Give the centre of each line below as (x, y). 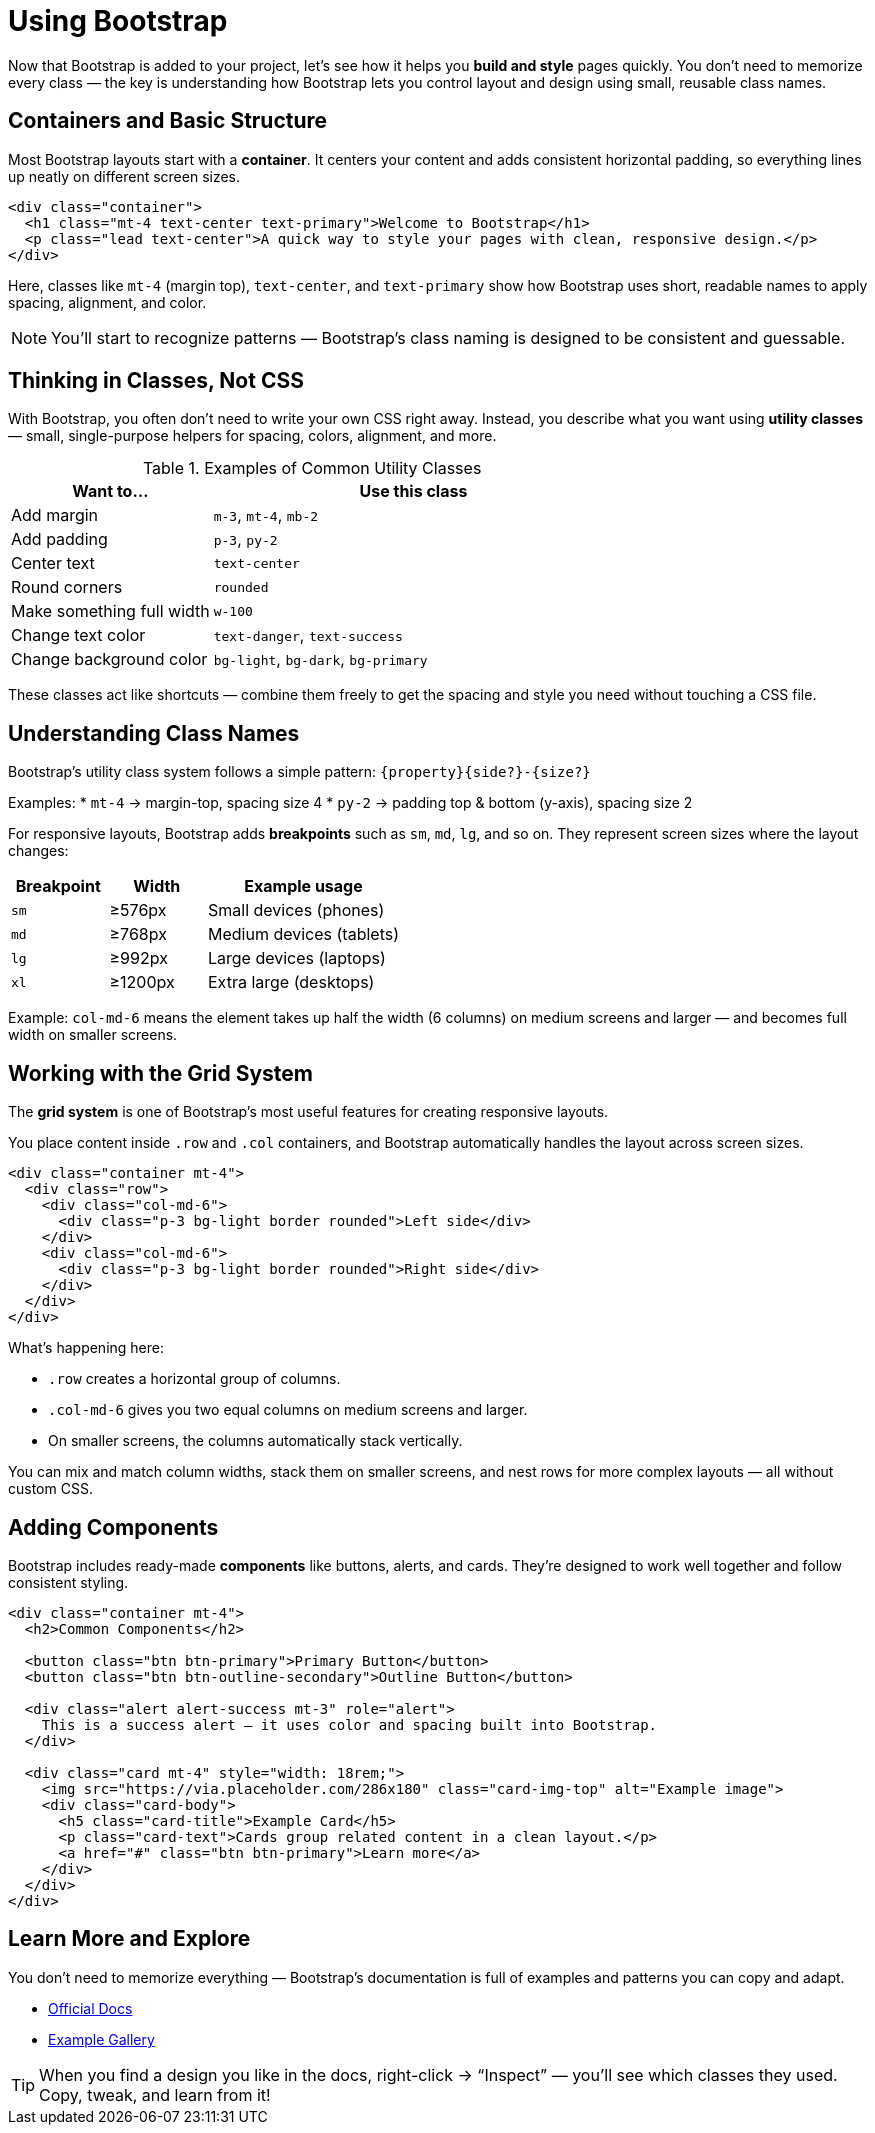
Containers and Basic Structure (168, 121)
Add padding (59, 539)
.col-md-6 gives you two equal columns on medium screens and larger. (288, 1410)
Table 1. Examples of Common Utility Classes (312, 468)
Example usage (303, 886)
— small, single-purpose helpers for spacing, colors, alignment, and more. (252, 436)
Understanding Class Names (154, 733)
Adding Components (113, 1527)
